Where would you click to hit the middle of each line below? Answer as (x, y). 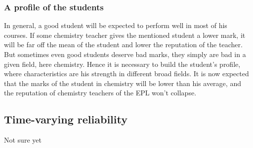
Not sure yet (23, 140)
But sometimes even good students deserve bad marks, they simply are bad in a (125, 54)
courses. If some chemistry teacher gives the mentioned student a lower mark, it (125, 35)
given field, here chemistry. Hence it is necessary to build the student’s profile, (122, 64)
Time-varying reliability (66, 119)
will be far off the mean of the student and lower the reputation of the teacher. (123, 44)
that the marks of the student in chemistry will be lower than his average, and (123, 83)
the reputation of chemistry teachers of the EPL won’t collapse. (100, 93)
